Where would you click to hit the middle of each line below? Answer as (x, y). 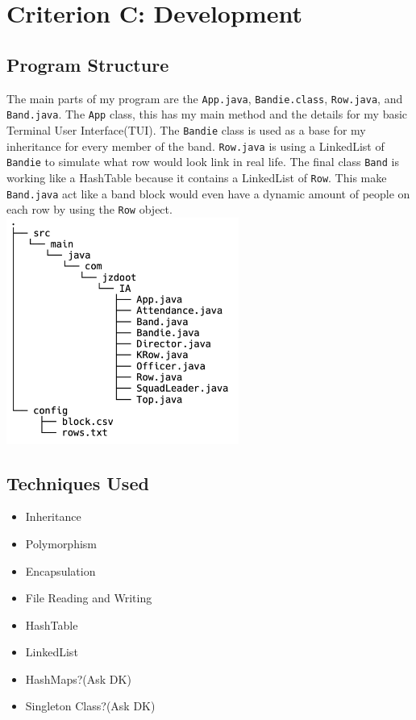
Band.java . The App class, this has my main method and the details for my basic (207, 114)
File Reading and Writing (89, 598)
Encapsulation (60, 570)
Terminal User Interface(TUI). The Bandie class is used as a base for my (186, 129)
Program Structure (88, 64)
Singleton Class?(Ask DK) (90, 706)
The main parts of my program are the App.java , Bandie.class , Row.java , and (205, 98)
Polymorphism (61, 543)
